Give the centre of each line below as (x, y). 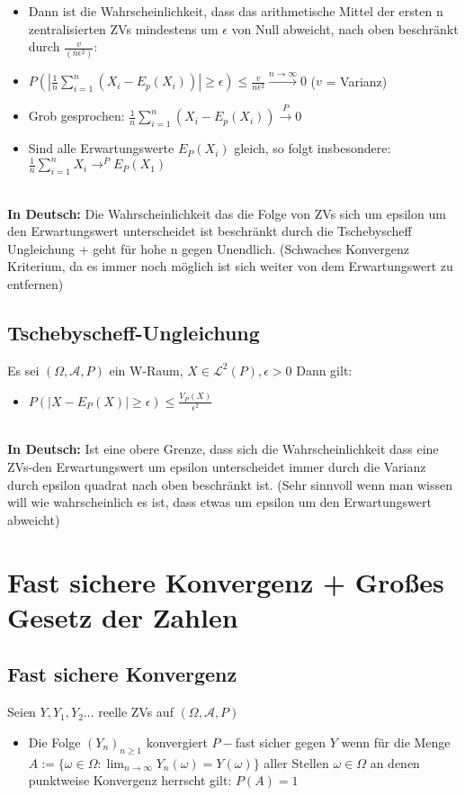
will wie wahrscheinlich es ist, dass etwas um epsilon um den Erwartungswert (219, 502)
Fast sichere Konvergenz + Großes (226, 581)
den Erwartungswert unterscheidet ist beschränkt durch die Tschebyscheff (210, 231)
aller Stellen (296, 762)
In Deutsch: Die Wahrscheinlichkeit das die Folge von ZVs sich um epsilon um (227, 213)
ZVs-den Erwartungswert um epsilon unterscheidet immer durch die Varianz (217, 466)
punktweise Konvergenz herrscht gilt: (130, 780)
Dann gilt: (324, 370)
